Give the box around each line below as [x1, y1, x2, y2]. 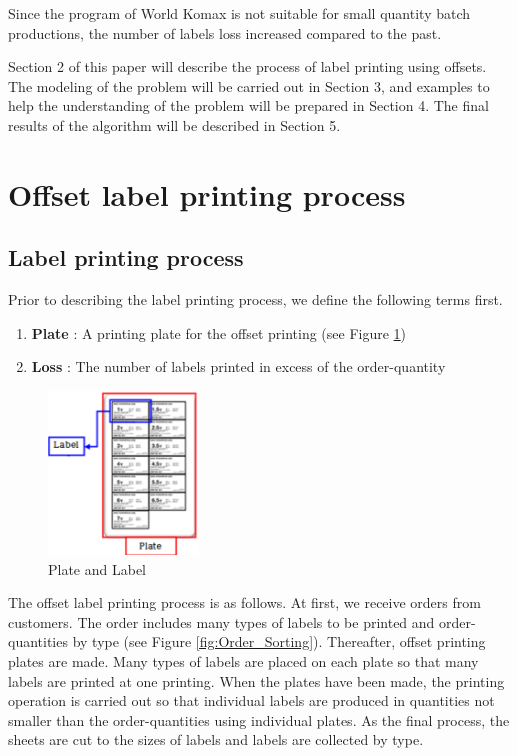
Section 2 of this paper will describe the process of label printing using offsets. [8, 56, 487, 77]
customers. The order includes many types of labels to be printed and [8, 611, 435, 632]
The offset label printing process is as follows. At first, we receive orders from [8, 592, 481, 613]
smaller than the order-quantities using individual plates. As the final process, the [8, 709, 510, 730]
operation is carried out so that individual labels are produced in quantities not [8, 690, 495, 711]
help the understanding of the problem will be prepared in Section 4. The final [8, 95, 489, 116]
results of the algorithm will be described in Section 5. [8, 114, 341, 135]
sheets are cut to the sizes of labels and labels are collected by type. [8, 729, 424, 750]
